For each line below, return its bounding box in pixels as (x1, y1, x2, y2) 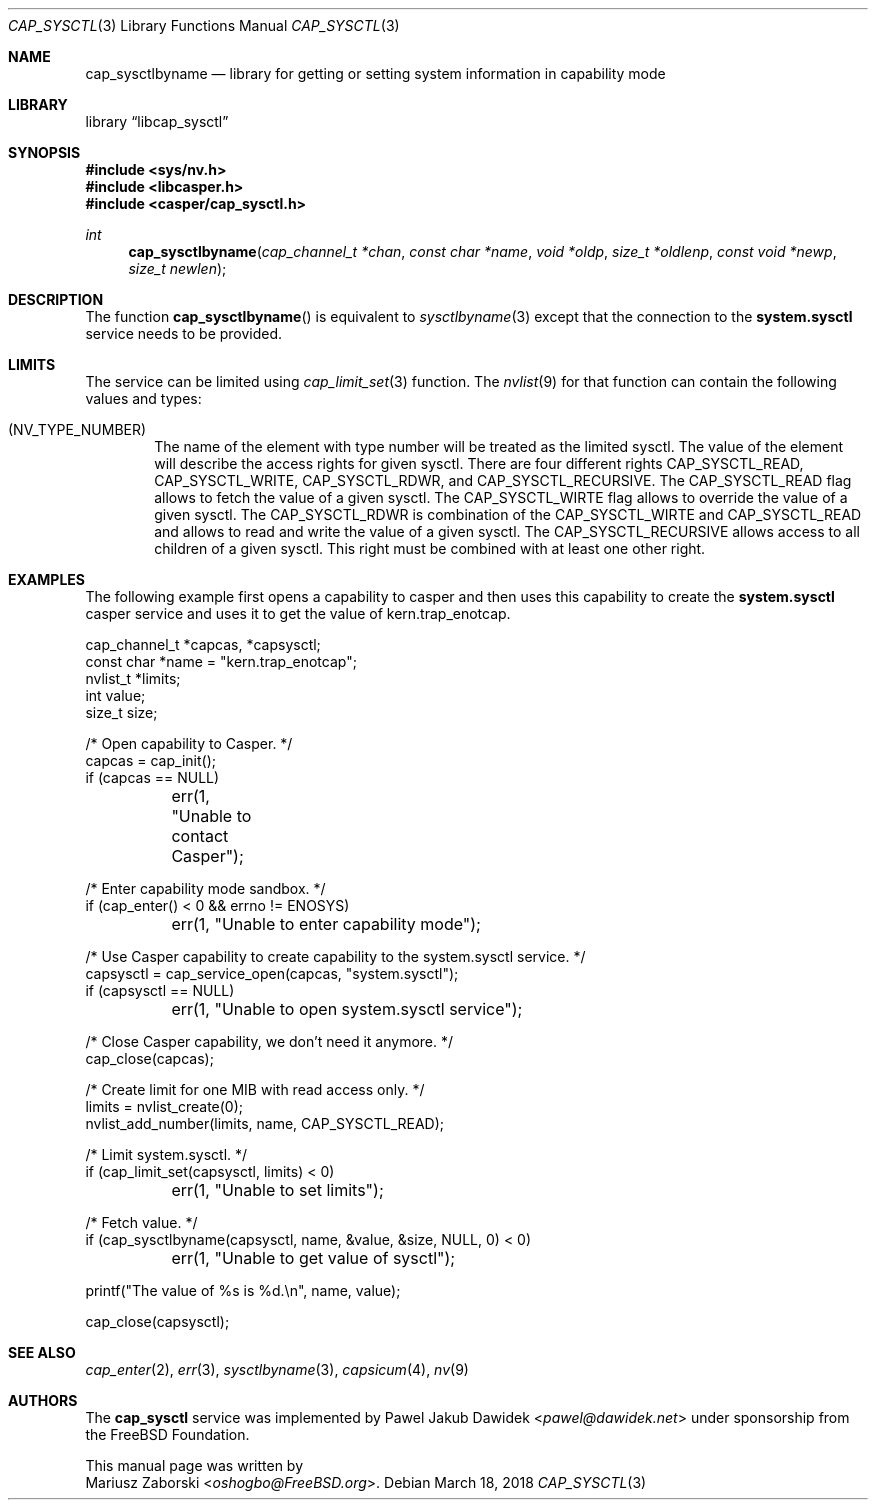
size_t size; (85, 704, 158, 721)
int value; (85, 687, 146, 704)
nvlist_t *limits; (85, 670, 181, 687)
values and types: (85, 390, 202, 407)
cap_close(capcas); (85, 1050, 214, 1067)
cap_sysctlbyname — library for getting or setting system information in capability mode (85, 65, 666, 82)
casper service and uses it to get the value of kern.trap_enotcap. (85, 605, 511, 622)
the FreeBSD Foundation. (85, 1426, 250, 1443)
